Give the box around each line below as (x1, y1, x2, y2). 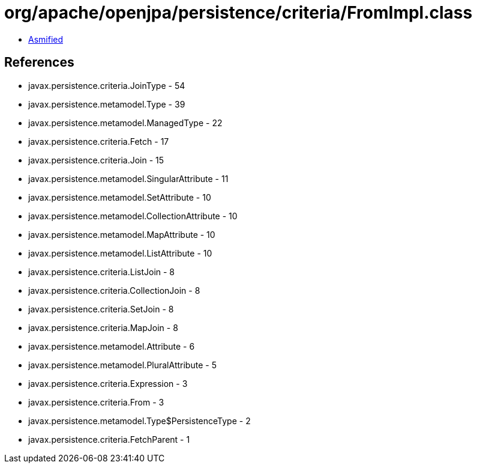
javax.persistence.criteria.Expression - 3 (28, 378, 188, 389)
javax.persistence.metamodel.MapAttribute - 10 (28, 229, 215, 240)
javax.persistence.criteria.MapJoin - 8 (28, 322, 178, 333)
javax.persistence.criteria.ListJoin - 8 (28, 266, 175, 277)
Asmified (28, 34, 64, 44)
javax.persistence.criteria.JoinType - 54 (28, 80, 185, 91)
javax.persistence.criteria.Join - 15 (28, 154, 164, 165)
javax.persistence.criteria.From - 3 (28, 397, 164, 407)
